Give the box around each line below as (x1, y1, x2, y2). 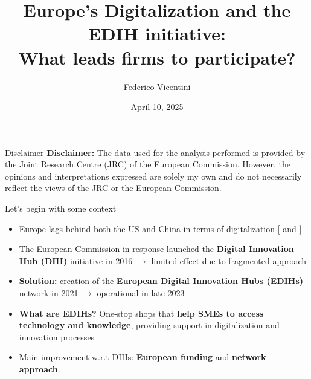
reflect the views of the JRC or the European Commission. (5, 181, 222, 194)
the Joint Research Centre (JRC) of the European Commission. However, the (5, 158, 291, 170)
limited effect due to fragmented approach (151, 254, 307, 267)
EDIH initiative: (88, 21, 226, 46)
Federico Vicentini (123, 80, 191, 92)
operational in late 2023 (97, 287, 185, 299)
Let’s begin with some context (5, 202, 117, 215)
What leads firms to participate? (18, 45, 296, 70)
